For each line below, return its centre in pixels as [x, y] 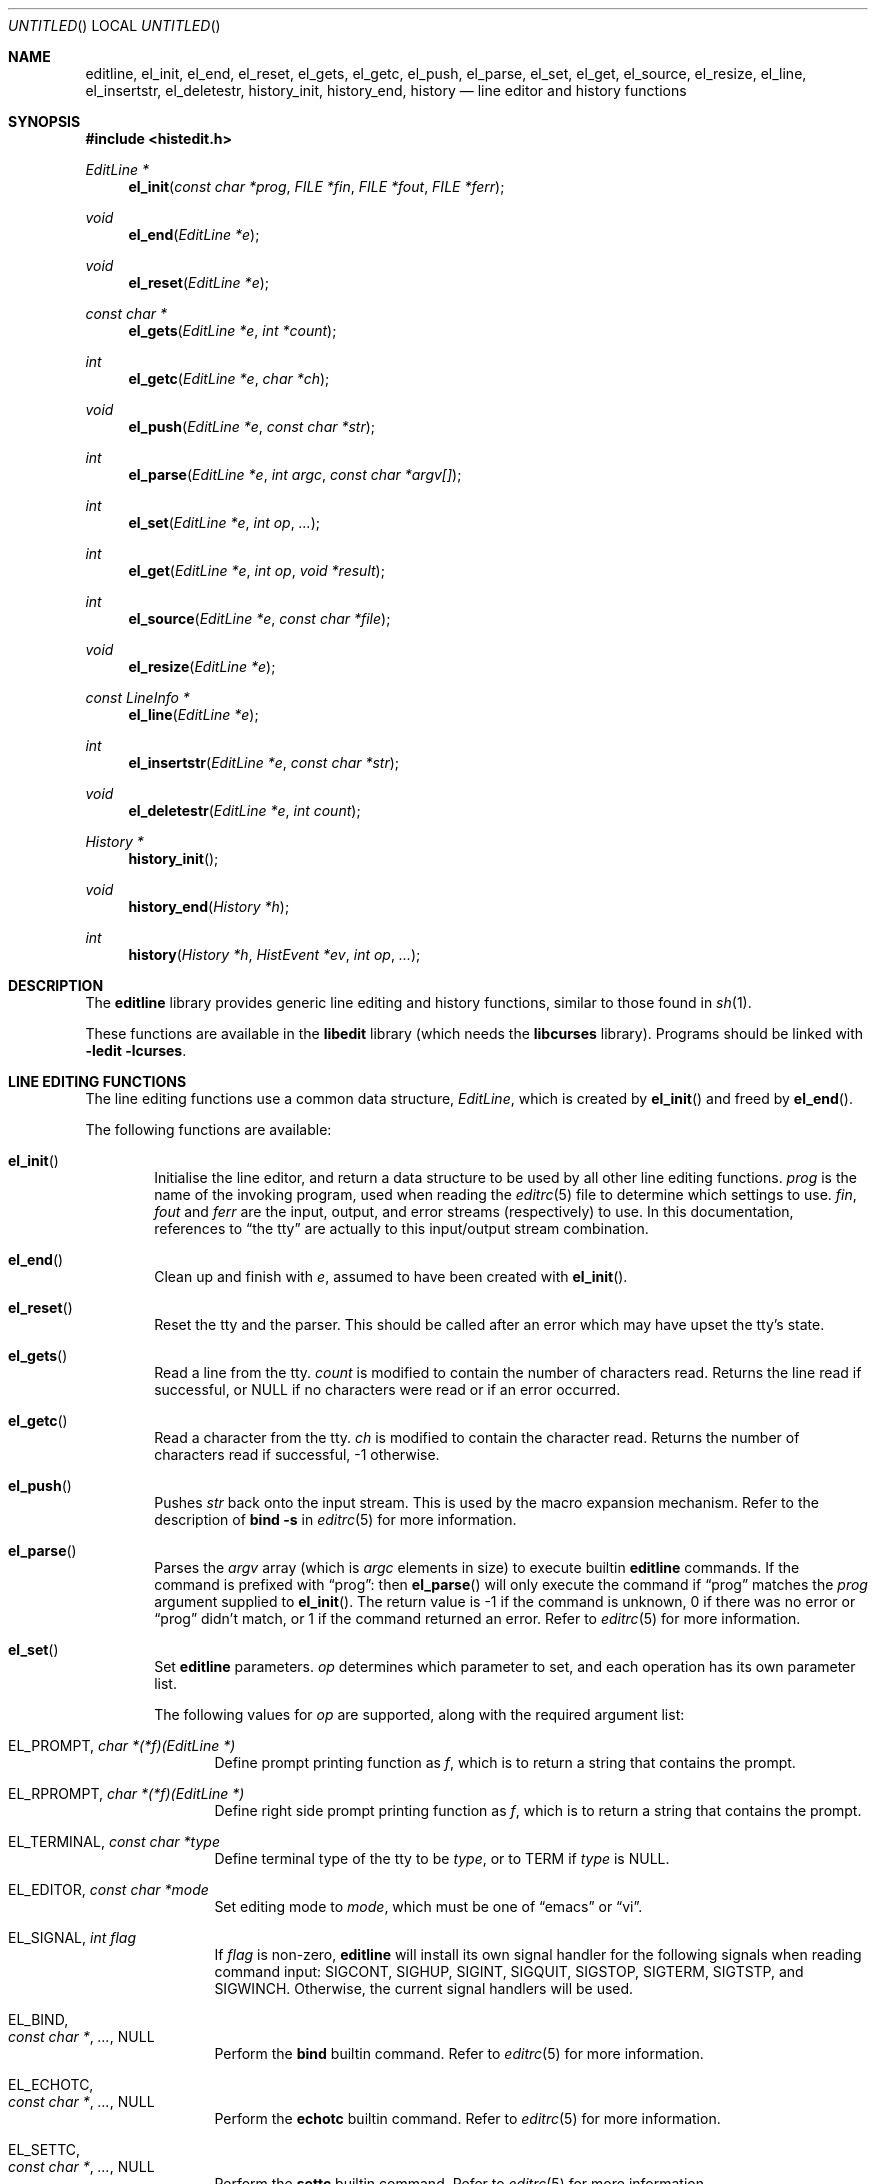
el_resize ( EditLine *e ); [202, 666]
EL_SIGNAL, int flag [72, 1937]
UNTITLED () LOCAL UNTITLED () [114, 25]
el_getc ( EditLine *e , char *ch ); [229, 378]
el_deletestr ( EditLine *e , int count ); [244, 810]
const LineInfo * [137, 697]
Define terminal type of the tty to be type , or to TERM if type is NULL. [442, 1858]
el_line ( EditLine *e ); [193, 714]
